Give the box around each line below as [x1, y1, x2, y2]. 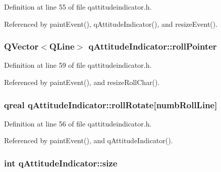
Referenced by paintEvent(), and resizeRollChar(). [4, 77, 160, 87]
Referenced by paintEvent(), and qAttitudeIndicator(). [4, 135, 173, 146]
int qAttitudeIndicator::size [4, 156, 118, 169]
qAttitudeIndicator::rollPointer [88, 40, 217, 53]
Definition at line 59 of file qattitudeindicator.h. [4, 60, 152, 70]
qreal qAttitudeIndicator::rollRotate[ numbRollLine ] [4, 98, 217, 111]
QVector [4, 40, 39, 53]
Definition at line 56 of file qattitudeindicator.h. [4, 118, 152, 128]
